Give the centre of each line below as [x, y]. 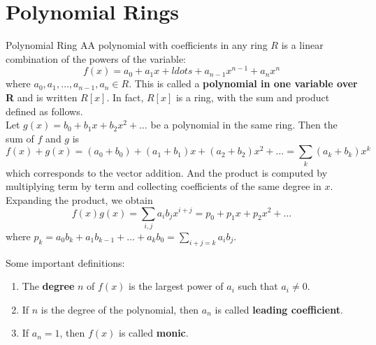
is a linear [302, 45]
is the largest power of [176, 286]
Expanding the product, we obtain [79, 199]
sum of [20, 138]
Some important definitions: [65, 262]
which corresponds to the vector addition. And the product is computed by [167, 172]
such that [258, 286]
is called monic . [154, 333]
